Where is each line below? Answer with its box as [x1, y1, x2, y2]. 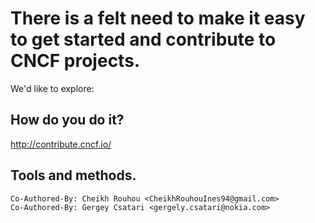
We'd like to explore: [10, 82, 95, 94]
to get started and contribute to [10, 28, 277, 51]
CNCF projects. [10, 50, 141, 72]
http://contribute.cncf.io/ [10, 138, 112, 150]
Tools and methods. [10, 167, 137, 184]
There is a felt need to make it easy [10, 7, 306, 30]
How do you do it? [10, 112, 125, 129]
